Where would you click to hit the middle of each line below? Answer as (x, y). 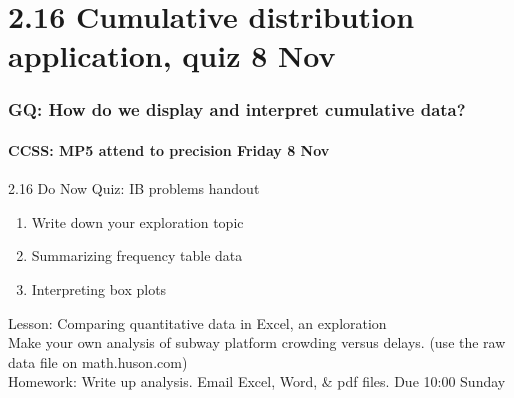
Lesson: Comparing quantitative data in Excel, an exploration (197, 322)
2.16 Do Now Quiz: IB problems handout (134, 188)
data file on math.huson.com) (98, 361)
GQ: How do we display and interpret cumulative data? (237, 109)
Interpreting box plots (99, 288)
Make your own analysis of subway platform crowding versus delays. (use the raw (257, 342)
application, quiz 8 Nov (172, 55)
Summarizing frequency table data (137, 255)
